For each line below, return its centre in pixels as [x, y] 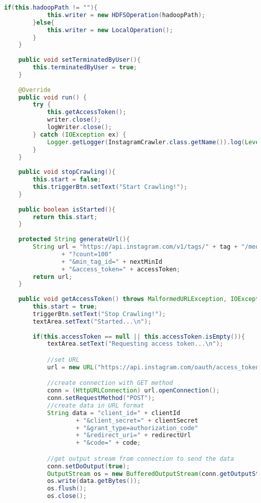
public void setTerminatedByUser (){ [80, 60]
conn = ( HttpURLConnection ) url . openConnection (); [133, 391]
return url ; [53, 277]
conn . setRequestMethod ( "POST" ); [101, 398]
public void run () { [52, 97]
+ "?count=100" [87, 254]
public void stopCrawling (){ [67, 172]
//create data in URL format [96, 405]
